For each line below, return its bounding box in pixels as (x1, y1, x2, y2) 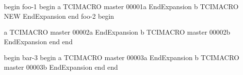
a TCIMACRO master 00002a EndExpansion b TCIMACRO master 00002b (4, 27, 230, 37)
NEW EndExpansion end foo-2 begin (4, 11, 114, 21)
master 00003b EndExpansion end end (4, 62, 118, 72)
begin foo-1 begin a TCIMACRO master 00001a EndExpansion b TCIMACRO (4, 1, 239, 11)
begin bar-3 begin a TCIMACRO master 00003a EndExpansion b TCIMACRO (4, 52, 240, 62)
